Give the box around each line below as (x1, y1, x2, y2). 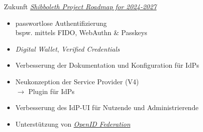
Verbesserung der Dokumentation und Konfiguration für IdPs (15, 60, 199, 70)
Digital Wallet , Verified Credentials (15, 43, 120, 54)
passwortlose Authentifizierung (15, 18, 107, 28)
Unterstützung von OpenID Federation (15, 118, 131, 129)
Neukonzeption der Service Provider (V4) (15, 76, 139, 86)
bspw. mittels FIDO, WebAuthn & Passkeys (15, 27, 147, 38)
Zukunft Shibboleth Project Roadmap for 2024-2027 (4, 1, 157, 11)
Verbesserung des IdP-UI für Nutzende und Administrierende (15, 102, 199, 113)
